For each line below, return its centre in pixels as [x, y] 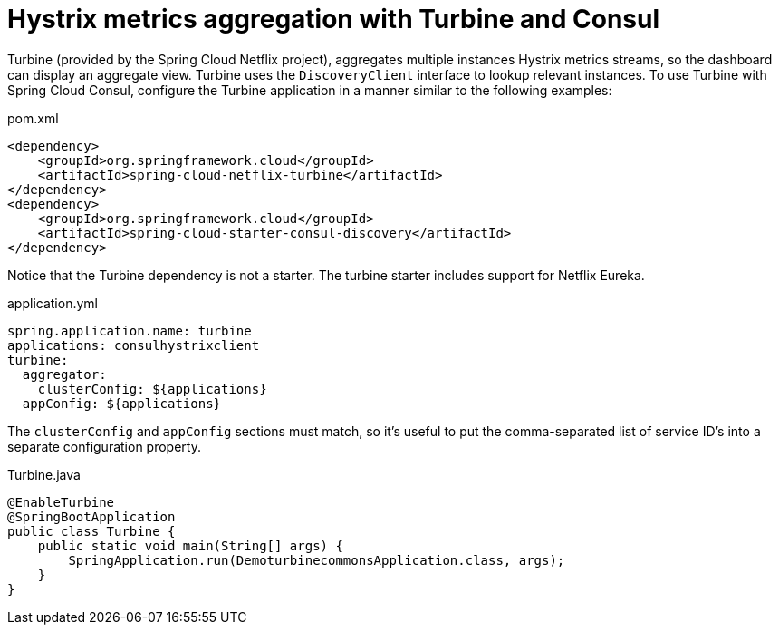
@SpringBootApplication [91, 516]
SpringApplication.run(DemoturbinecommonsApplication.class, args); [317, 560]
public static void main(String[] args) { [190, 545]
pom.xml [33, 118]
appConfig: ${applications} [122, 403]
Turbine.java [44, 474]
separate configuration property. [104, 446]
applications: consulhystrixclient [134, 345]
